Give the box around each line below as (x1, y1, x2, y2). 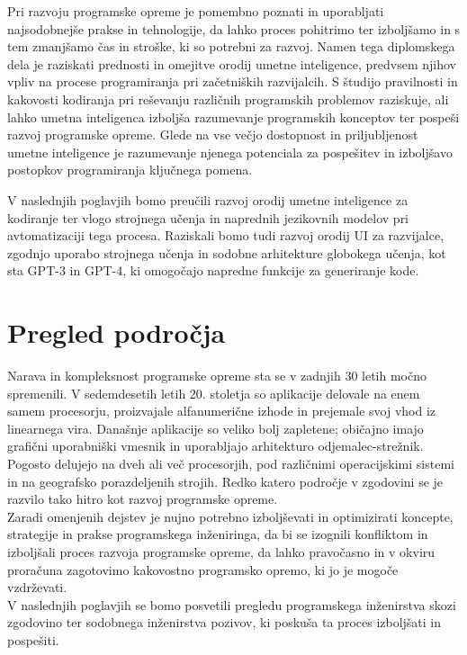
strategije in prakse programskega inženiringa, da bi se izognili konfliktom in (7, 525, 428, 543)
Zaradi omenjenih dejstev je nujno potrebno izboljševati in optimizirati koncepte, (7, 507, 454, 525)
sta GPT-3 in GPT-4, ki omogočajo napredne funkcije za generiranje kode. (7, 261, 419, 280)
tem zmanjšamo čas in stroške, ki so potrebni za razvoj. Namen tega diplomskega (7, 37, 455, 56)
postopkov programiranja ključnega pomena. (7, 160, 253, 179)
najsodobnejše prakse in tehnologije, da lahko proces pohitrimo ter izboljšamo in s (7, 19, 461, 38)
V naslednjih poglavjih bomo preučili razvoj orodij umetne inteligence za (7, 190, 409, 209)
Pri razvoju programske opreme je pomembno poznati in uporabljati (7, 2, 384, 20)
